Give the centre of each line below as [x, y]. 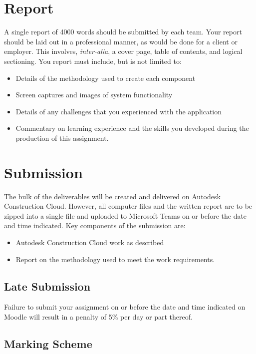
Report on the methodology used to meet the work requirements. [115, 259]
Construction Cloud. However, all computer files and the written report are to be [128, 206]
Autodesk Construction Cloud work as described [90, 242]
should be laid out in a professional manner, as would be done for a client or [121, 41]
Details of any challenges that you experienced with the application [119, 111]
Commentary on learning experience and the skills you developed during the [132, 128]
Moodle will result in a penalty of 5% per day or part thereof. [98, 316]
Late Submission [47, 286]
